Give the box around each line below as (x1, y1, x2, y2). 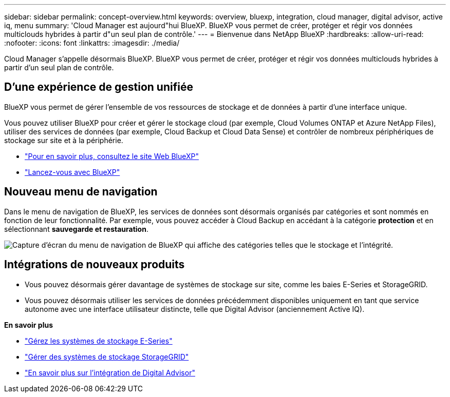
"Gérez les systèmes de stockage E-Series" (25, 336, 173, 345)
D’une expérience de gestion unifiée (4, 81, 193, 94)
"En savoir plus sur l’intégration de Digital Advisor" (25, 368, 195, 377)
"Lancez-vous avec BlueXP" (25, 167, 120, 176)
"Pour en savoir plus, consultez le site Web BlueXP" (25, 151, 199, 161)
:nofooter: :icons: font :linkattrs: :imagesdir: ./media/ (4, 38, 180, 47)
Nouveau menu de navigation (4, 185, 158, 198)
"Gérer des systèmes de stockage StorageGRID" (25, 352, 189, 361)
